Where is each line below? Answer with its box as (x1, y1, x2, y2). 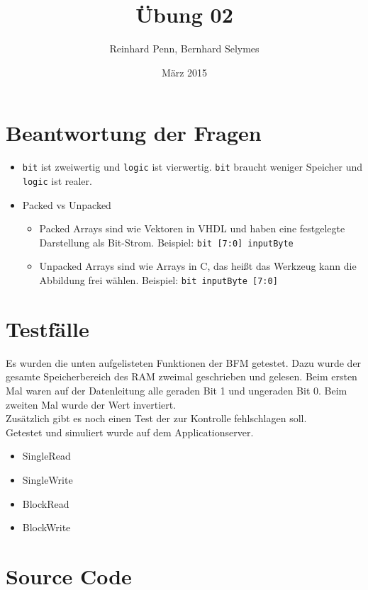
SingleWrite (22, 472, 73, 487)
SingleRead (22, 448, 71, 463)
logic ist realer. (22, 173, 92, 188)
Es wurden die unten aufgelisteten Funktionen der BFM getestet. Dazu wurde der (6, 355, 362, 370)
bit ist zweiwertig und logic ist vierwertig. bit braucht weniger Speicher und (22, 159, 363, 174)
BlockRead (22, 496, 69, 511)
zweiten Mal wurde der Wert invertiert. (6, 397, 177, 412)
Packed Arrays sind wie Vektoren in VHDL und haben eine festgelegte (39, 221, 345, 236)
